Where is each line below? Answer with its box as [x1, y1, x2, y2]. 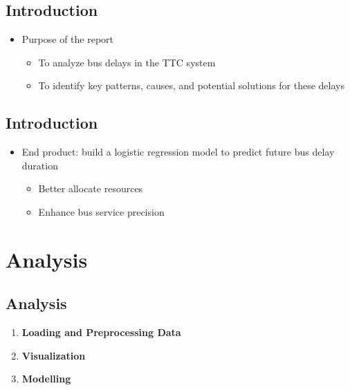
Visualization [21, 348, 86, 362]
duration [21, 158, 58, 172]
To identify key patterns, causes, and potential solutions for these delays [38, 78, 344, 93]
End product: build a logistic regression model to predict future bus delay [21, 145, 335, 159]
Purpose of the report [21, 32, 114, 46]
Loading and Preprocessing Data [21, 325, 181, 340]
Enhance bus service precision [38, 204, 165, 219]
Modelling [21, 371, 71, 386]
